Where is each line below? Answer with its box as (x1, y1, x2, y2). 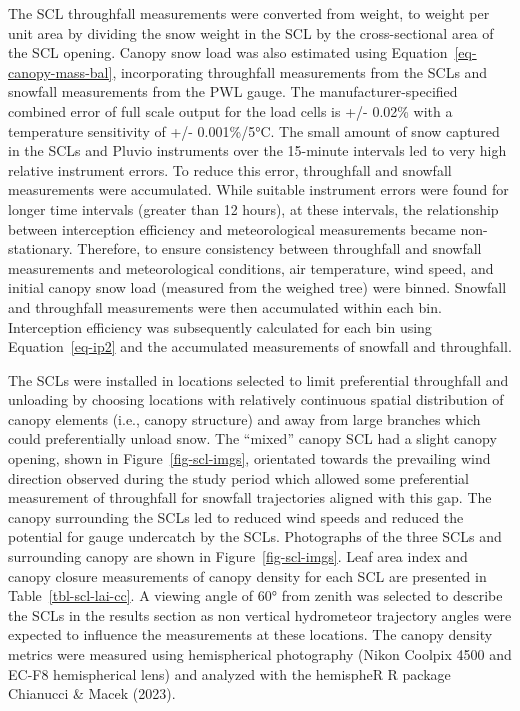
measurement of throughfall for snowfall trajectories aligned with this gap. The (8, 487, 492, 508)
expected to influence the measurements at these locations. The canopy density (8, 624, 493, 645)
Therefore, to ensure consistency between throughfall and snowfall (77, 238, 482, 259)
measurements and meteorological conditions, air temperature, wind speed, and (8, 257, 494, 278)
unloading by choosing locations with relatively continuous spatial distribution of (8, 389, 504, 410)
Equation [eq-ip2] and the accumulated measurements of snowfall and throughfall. (8, 336, 512, 357)
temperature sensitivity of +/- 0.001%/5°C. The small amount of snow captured (8, 120, 500, 141)
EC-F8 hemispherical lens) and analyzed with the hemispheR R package (8, 663, 451, 684)
